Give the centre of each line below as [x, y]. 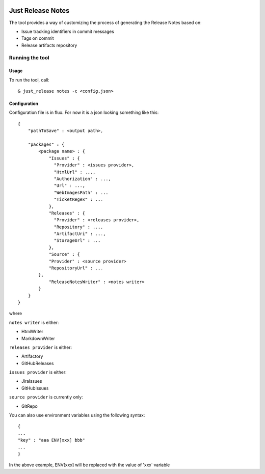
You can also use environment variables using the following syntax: [77, 415]
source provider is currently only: [46, 397]
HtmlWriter [32, 332]
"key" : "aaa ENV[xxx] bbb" [52, 440]
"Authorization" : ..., [83, 179]
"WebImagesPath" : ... [81, 192]
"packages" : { [46, 144]
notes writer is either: [34, 322]
